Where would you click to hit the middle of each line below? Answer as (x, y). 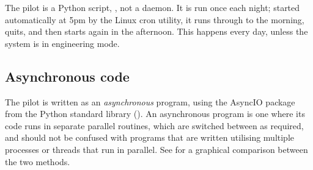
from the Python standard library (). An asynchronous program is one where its (155, 114)
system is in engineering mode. (62, 43)
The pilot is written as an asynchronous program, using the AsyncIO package (150, 101)
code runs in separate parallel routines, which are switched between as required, (154, 125)
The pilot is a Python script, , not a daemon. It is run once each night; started (153, 7)
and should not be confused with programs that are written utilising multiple (150, 137)
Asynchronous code (67, 76)
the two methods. (38, 161)
